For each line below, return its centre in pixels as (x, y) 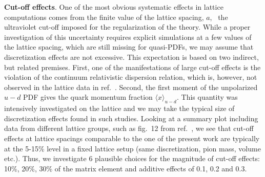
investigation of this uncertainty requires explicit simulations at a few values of (128, 37)
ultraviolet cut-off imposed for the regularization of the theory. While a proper (127, 27)
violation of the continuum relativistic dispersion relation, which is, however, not (131, 77)
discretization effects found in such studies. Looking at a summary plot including (131, 118)
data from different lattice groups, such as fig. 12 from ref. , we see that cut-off (129, 128)
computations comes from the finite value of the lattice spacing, (104, 17)
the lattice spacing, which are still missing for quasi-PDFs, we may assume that (129, 47)
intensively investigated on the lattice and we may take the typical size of (119, 108)
